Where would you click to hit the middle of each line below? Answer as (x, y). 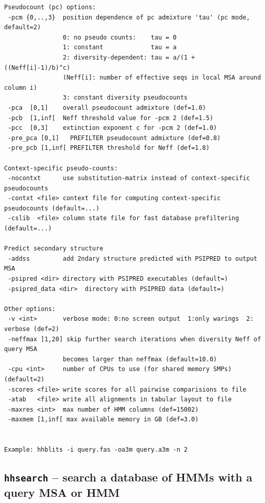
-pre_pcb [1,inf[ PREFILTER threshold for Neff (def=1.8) (109, 148)
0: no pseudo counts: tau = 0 (120, 37)
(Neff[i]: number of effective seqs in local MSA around (162, 78)
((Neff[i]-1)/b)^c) (37, 67)
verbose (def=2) (32, 329)
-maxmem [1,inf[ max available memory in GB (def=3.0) (103, 420)
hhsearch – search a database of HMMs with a (128, 477)
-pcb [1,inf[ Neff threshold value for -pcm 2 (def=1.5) (111, 118)
